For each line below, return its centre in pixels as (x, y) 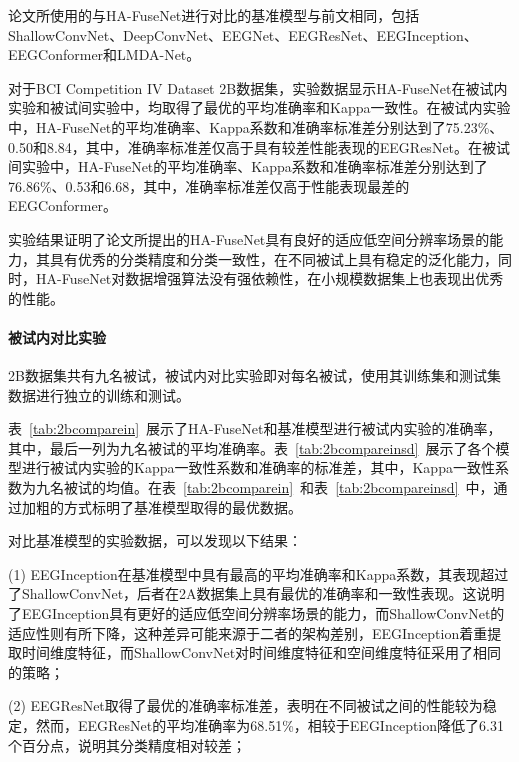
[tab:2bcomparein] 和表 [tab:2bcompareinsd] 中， (338, 487)
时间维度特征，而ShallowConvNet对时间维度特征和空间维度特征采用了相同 (261, 652)
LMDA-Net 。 (159, 54)
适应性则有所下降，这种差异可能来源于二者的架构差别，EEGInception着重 (248, 632)
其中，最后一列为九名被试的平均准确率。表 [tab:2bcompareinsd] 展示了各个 (252, 447)
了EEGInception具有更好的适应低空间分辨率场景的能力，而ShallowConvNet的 (256, 613)
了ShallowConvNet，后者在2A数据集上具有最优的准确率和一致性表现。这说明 (256, 593)
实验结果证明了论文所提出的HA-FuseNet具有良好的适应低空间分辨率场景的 (249, 238)
